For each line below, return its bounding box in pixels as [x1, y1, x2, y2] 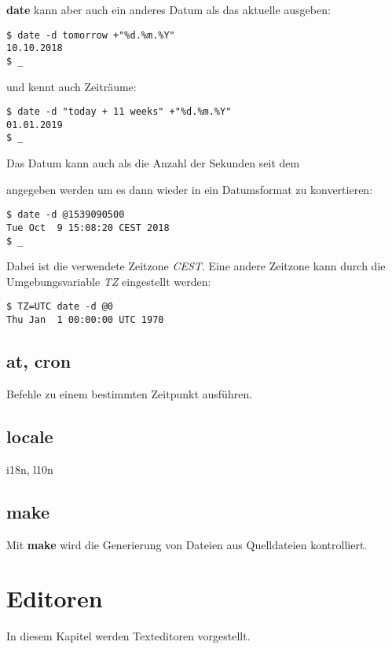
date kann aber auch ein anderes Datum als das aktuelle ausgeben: [6, 2, 331, 17]
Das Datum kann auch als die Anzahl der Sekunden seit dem [6, 155, 300, 171]
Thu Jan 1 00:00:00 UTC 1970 [6, 314, 164, 326]
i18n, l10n [6, 460, 53, 477]
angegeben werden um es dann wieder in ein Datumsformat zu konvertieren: [6, 181, 373, 197]
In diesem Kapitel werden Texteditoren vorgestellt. [6, 628, 251, 644]
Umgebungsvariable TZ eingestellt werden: [6, 273, 211, 289]
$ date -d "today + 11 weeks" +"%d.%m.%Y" [6, 106, 232, 118]
